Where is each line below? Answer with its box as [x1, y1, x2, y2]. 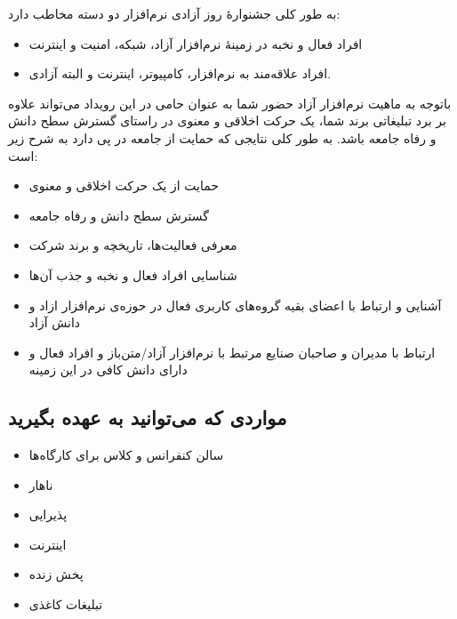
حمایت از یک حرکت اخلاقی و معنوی [28, 176, 219, 195]
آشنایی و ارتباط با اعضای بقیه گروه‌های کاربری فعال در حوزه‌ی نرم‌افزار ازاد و [28, 295, 442, 314]
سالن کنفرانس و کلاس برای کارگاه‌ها [28, 446, 224, 464]
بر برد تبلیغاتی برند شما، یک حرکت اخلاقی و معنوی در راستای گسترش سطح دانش [8, 111, 446, 130]
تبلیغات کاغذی [28, 595, 103, 614]
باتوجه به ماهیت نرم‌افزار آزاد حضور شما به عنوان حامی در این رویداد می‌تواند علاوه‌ [8, 93, 452, 112]
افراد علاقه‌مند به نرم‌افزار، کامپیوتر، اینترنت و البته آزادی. [28, 64, 332, 83]
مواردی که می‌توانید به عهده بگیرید [8, 404, 287, 431]
